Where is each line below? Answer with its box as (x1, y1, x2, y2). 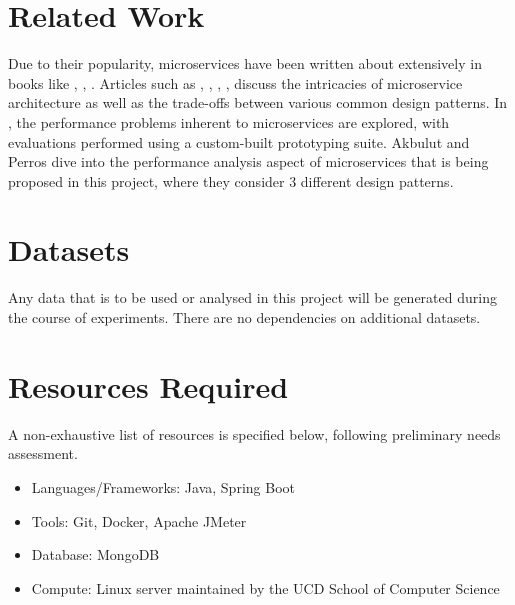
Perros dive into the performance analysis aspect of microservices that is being (8, 151, 489, 172)
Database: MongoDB (31, 544, 160, 565)
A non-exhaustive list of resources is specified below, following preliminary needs (8, 423, 501, 444)
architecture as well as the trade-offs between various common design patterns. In (8, 92, 508, 113)
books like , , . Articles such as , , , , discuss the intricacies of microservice (8, 72, 463, 93)
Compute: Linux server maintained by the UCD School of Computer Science (31, 577, 500, 598)
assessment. (8, 443, 78, 464)
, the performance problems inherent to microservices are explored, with (8, 111, 450, 132)
